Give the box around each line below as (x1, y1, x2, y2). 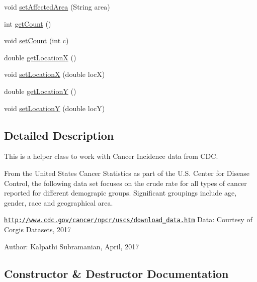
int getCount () (4, 18, 51, 29)
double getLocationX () (4, 52, 76, 62)
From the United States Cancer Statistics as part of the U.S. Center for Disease (4, 167, 249, 178)
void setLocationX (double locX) (4, 69, 105, 79)
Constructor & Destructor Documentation (4, 265, 229, 281)
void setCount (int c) (4, 35, 69, 46)
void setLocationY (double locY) (4, 103, 105, 113)
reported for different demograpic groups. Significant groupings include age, (4, 187, 237, 198)
